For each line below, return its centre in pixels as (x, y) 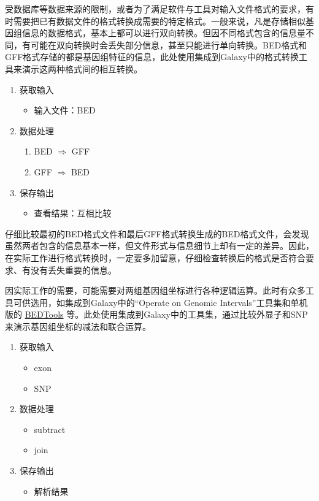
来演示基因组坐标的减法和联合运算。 (78, 326)
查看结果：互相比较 (73, 213)
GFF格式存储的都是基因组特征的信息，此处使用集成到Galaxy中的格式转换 (152, 57)
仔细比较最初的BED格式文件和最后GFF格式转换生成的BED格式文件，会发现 (157, 233)
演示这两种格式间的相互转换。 (82, 68)
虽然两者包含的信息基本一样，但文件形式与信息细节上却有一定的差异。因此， (159, 246)
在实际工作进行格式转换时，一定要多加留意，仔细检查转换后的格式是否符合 (155, 257)
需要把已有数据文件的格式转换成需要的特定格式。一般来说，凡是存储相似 (159, 21)
